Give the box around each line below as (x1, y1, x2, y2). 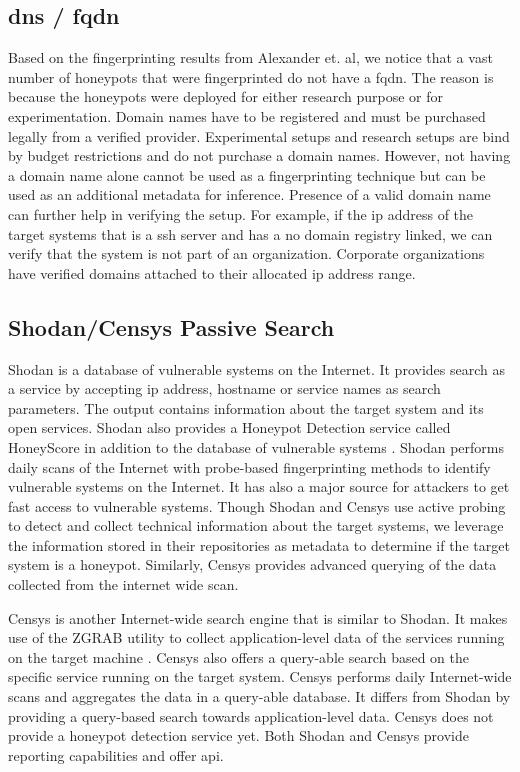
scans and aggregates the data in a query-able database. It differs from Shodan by (8, 686, 511, 707)
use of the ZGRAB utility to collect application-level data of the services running (8, 627, 505, 648)
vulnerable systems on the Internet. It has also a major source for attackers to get (8, 476, 510, 497)
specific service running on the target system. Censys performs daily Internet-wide (8, 666, 512, 687)
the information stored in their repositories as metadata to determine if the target (8, 534, 510, 555)
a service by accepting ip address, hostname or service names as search (8, 378, 441, 399)
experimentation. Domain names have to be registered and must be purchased (8, 105, 486, 126)
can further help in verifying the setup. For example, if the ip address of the (8, 203, 474, 224)
